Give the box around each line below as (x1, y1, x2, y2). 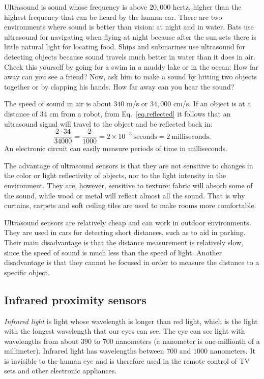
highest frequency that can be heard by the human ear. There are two (4, 11, 222, 22)
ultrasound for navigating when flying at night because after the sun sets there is (4, 31, 256, 42)
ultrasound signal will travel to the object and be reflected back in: (4, 118, 213, 129)
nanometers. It (210, 345, 255, 356)
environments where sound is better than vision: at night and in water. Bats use (4, 21, 254, 32)
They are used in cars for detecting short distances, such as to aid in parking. (4, 227, 246, 238)
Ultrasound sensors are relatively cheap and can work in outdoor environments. (4, 217, 251, 227)
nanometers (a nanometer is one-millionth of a (115, 335, 260, 346)
